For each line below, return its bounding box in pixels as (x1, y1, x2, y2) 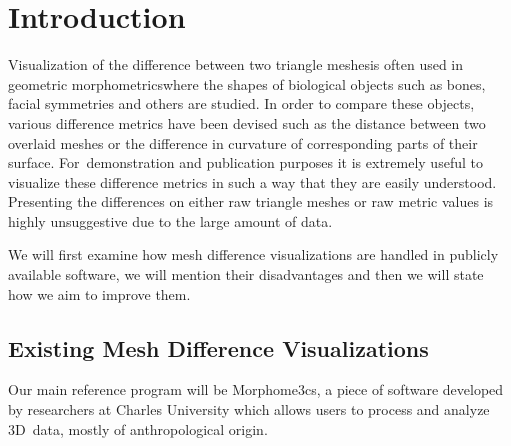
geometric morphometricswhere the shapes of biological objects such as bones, (8, 73, 486, 94)
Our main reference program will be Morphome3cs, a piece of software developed (8, 379, 504, 400)
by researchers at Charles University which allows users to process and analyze (8, 399, 490, 420)
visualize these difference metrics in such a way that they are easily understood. (8, 171, 497, 192)
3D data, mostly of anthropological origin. (8, 418, 268, 439)
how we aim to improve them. (8, 283, 191, 304)
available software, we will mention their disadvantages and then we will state (8, 264, 484, 285)
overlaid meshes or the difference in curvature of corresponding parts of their (8, 132, 478, 153)
